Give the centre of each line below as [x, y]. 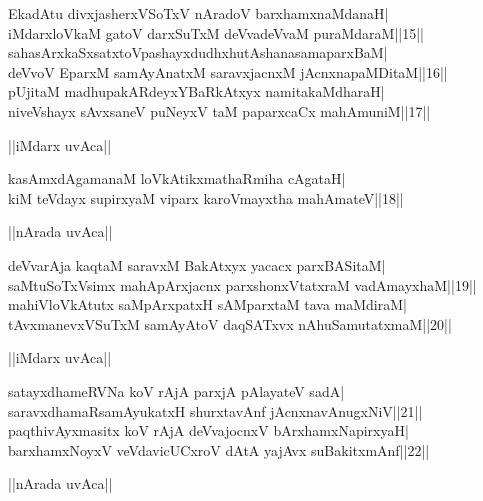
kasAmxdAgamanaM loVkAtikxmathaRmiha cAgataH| [177, 178]
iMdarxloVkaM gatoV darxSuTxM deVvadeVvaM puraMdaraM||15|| [216, 32]
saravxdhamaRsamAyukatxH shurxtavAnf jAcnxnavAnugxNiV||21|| [215, 410]
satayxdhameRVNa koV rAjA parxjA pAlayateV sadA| [176, 390]
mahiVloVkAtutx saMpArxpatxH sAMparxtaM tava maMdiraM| [207, 304]
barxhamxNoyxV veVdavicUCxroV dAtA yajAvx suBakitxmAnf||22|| [219, 449]
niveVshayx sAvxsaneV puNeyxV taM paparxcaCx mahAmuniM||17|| [219, 110]
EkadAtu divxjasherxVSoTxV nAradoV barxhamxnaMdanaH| [198, 13]
